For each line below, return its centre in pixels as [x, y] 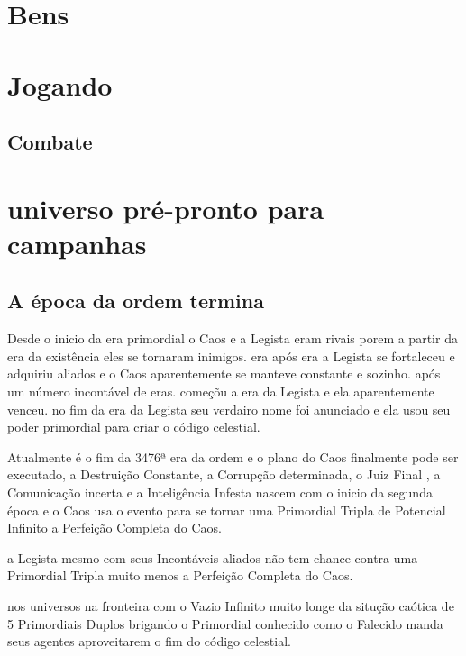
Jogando [60, 84]
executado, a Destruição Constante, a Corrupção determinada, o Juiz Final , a [224, 474]
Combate [50, 142]
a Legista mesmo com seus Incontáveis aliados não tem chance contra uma [213, 557]
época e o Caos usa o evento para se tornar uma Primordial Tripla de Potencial [227, 510]
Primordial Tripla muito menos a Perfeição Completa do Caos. [180, 575]
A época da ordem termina [136, 301]
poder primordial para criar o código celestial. [134, 427]
